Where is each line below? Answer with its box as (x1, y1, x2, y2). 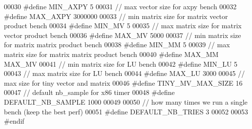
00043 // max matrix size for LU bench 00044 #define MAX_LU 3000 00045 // (4, 68, 245, 78)
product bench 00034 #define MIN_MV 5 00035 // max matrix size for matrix (4, 20, 242, 31)
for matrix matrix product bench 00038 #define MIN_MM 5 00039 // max (4, 39, 230, 50)
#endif (4, 116, 24, 126)
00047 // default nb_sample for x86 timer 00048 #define (4, 87, 175, 97)
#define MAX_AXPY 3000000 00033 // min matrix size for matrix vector (4, 11, 228, 21)
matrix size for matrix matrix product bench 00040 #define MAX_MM (4, 49, 219, 59)
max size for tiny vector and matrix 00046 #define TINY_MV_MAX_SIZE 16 (4, 77, 243, 88)
